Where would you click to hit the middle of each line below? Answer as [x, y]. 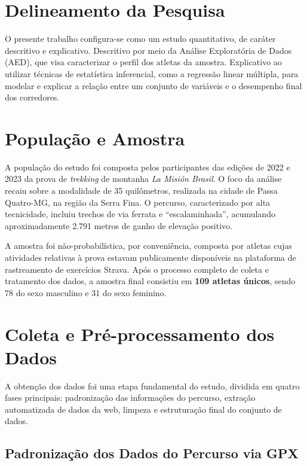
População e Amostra [95, 138]
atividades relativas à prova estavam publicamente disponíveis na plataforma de [151, 257]
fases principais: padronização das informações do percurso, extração [130, 398]
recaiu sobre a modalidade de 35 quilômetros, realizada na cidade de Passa [141, 190]
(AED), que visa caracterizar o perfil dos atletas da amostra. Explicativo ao [143, 62]
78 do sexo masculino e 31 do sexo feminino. [86, 292]
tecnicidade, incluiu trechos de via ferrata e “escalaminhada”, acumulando [140, 214]
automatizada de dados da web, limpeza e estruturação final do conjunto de [143, 409]
